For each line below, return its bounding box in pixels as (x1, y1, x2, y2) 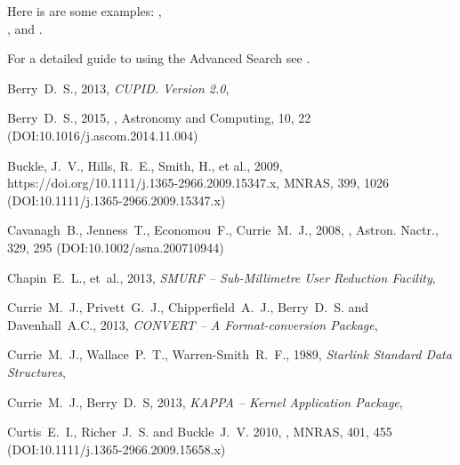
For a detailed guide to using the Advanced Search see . (7, 49, 311, 68)
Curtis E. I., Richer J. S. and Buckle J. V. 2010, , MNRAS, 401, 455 (7, 422, 392, 441)
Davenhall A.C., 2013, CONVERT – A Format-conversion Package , (7, 315, 378, 333)
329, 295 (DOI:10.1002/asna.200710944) (7, 237, 224, 256)
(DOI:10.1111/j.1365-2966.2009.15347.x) (7, 190, 226, 209)
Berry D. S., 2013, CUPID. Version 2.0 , (7, 78, 230, 97)
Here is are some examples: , (7, 2, 162, 20)
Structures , (7, 362, 66, 381)
